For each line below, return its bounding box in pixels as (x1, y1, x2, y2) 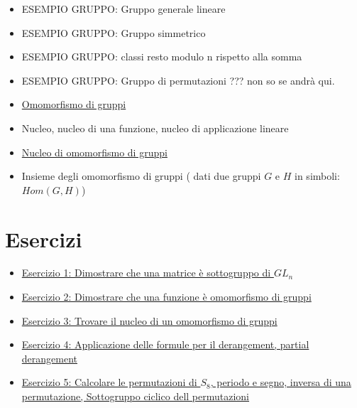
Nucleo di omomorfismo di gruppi (21, 144, 167, 159)
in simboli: (295, 168, 340, 183)
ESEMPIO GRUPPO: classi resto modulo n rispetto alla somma (21, 49, 302, 64)
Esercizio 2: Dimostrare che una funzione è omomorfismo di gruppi (21, 289, 312, 304)
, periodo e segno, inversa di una (210, 375, 351, 390)
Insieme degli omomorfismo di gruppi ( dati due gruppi (21, 168, 261, 183)
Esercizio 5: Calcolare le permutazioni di (21, 375, 197, 390)
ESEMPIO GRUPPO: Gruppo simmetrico (21, 25, 206, 40)
